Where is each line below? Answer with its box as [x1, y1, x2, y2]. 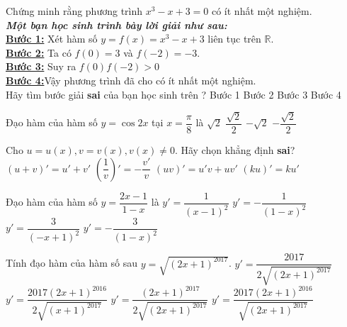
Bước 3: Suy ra [6, 59, 76, 74]
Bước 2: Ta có [6, 45, 72, 60]
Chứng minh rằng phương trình [6, 4, 143, 18]
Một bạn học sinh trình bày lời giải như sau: [6, 17, 227, 32]
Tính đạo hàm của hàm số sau [6, 255, 138, 270]
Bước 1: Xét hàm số [6, 31, 98, 46]
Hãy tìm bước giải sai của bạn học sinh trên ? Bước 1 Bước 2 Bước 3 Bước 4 [6, 87, 341, 101]
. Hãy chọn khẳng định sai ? [174, 143, 295, 157]
